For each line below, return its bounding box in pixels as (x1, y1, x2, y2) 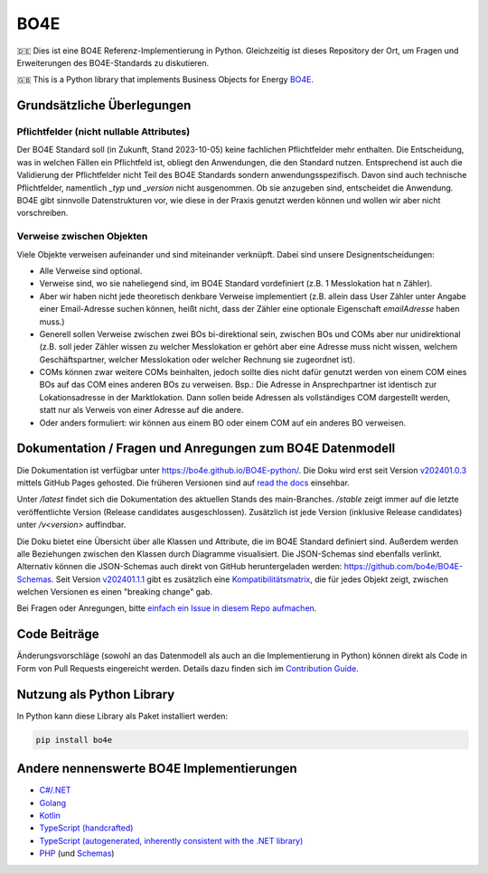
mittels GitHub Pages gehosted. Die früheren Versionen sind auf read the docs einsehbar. (16, 477, 350, 488)
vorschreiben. (16, 208, 69, 219)
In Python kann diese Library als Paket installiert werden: (16, 710, 229, 721)
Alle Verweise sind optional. (39, 265, 143, 276)
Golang (39, 797, 67, 808)
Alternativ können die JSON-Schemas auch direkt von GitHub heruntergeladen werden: (16, 561, 343, 572)
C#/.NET (39, 784, 71, 795)
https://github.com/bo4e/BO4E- (343, 561, 464, 572)
